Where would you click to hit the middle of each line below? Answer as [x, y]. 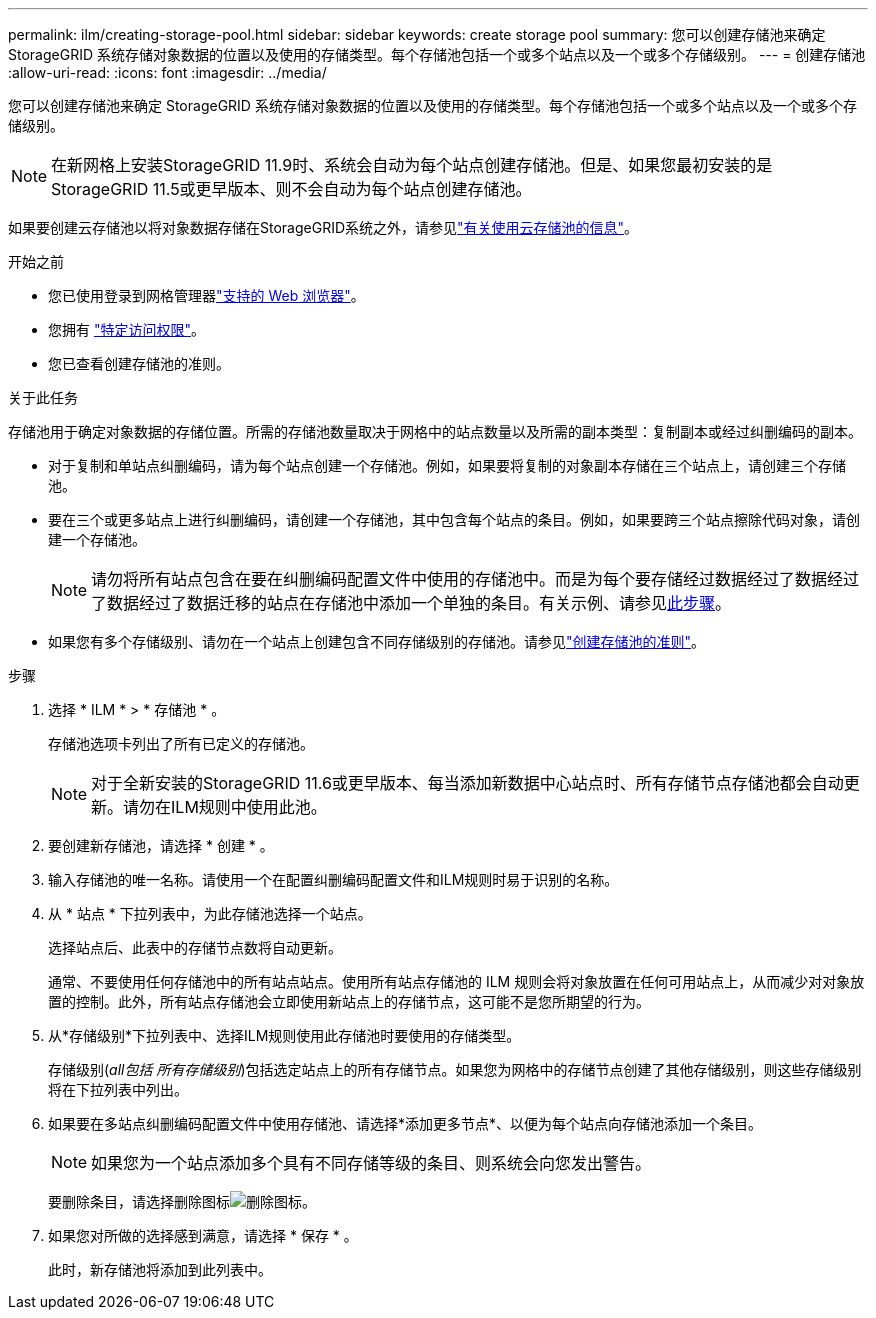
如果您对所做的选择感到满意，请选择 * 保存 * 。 [203, 1235]
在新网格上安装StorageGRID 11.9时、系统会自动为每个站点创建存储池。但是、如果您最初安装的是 [412, 165]
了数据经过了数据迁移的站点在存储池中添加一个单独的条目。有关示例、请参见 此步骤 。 [411, 603]
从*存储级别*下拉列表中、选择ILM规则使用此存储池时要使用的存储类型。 [284, 1035]
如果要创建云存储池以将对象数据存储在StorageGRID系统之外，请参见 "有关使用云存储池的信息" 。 [323, 227]
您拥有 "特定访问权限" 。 [126, 329]
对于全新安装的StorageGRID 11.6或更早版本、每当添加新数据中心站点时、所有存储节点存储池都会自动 [467, 783]
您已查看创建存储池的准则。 [139, 363]
